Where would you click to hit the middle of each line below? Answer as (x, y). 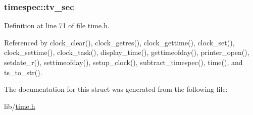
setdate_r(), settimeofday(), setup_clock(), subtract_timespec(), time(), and (123, 62)
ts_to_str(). (23, 72)
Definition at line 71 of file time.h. (57, 25)
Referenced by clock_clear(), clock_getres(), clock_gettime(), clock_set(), (119, 42)
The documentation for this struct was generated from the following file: (116, 89)
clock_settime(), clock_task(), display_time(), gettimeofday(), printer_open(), (127, 52)
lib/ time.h (20, 106)
